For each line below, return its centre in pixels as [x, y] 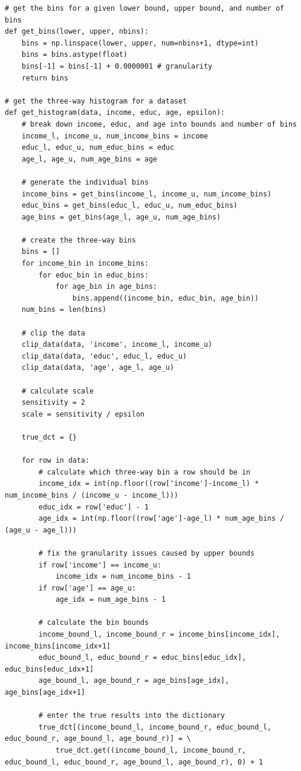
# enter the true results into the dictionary [132, 716]
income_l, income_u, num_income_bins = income [115, 136]
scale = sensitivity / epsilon [83, 414]
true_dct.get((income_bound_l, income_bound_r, [151, 750]
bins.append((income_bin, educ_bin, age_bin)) [166, 298]
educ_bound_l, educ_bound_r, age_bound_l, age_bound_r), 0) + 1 [134, 762]
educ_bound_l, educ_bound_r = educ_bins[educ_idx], [143, 658]
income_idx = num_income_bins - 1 [123, 577]
